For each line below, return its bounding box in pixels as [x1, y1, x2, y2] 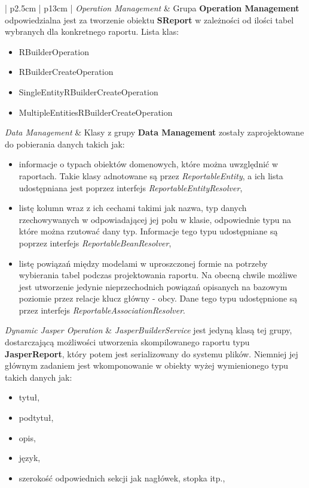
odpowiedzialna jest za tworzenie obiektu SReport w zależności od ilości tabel [5, 13, 294, 26]
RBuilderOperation [19, 45, 89, 58]
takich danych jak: [5, 370, 72, 383]
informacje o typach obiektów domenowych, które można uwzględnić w [19, 158, 279, 170]
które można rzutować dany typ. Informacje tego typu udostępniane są [19, 225, 278, 237]
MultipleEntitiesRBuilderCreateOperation [19, 106, 173, 118]
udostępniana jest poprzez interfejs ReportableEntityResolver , [19, 181, 243, 194]
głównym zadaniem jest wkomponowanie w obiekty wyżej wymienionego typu [5, 359, 289, 372]
